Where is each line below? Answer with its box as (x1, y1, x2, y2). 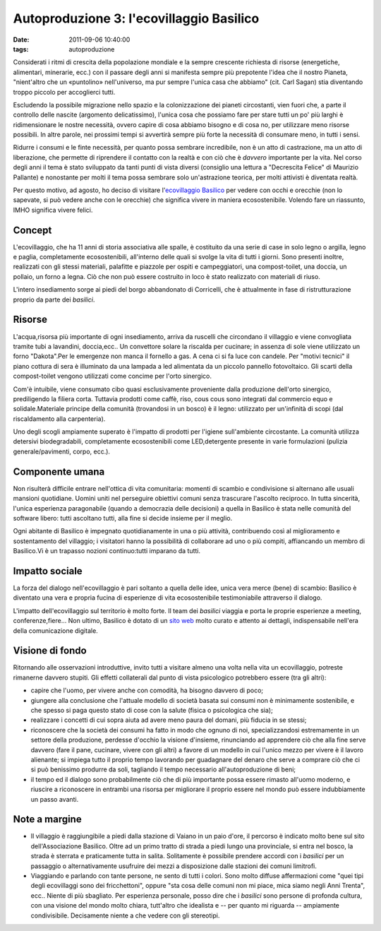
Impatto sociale (13, 565, 83, 577)
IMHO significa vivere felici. (13, 206, 93, 214)
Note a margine (13, 813, 82, 826)
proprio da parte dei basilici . (13, 295, 95, 304)
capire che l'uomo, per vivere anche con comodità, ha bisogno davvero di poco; (30, 686, 264, 695)
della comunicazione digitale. (13, 626, 98, 635)
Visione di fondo (13, 645, 87, 657)
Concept (13, 224, 52, 236)
